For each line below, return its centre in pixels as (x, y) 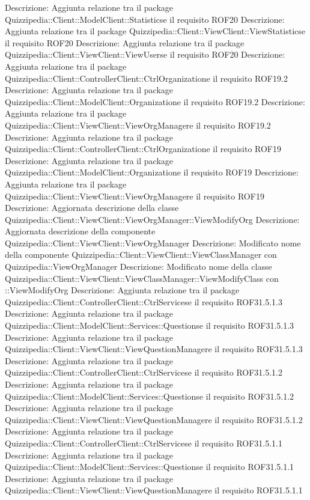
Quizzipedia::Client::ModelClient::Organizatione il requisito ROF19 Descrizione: (152, 172)
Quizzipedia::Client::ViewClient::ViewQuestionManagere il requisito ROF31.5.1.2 (154, 419)
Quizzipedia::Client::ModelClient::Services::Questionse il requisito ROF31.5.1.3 (150, 325)
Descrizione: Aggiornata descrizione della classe (92, 208)
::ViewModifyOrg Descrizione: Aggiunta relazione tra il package (122, 290)
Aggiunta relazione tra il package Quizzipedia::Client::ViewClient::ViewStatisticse (155, 31)
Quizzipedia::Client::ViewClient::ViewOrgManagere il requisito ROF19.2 (138, 125)
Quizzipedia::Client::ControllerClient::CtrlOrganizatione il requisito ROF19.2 (146, 78)
